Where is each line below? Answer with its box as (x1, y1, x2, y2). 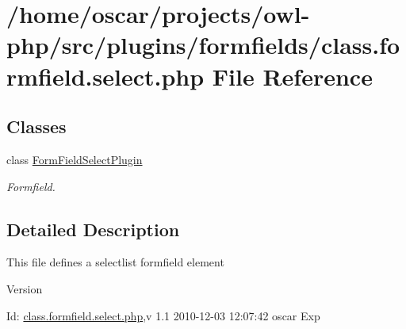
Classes (6, 114, 67, 139)
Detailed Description (6, 216, 180, 241)
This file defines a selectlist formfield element (6, 254, 224, 270)
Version (6, 280, 43, 296)
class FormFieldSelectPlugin (6, 151, 143, 167)
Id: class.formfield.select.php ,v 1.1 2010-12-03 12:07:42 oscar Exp (6, 307, 320, 323)
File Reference (212, 59, 373, 92)
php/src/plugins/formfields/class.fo (6, 29, 400, 61)
